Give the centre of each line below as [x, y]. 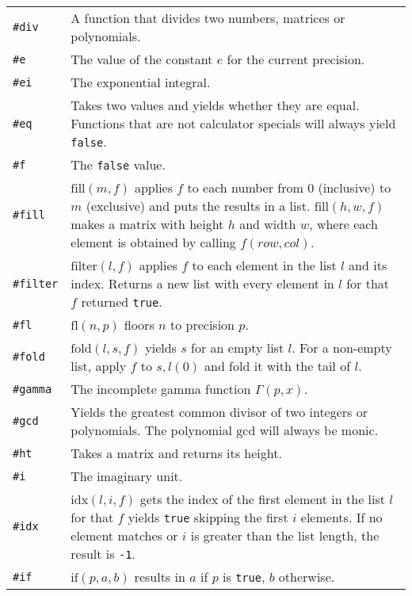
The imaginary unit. [127, 476]
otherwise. [307, 577]
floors [139, 325]
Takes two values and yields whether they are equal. [215, 105]
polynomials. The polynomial [151, 430]
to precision [202, 325]
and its [368, 265]
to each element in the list [264, 265]
